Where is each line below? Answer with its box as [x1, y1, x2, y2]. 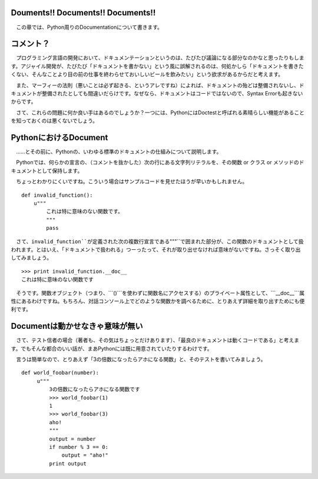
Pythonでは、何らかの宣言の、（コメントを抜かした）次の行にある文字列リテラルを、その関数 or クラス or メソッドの [15, 159, 300, 166]
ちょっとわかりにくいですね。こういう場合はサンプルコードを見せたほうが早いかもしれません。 [15, 178, 248, 185]
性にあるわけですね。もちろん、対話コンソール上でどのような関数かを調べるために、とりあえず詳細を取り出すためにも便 [11, 298, 305, 305]
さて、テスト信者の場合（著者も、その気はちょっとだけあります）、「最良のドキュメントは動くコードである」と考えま [15, 336, 300, 344]
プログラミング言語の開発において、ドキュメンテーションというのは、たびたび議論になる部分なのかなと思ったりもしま [15, 54, 304, 61]
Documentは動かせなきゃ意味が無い [11, 321, 143, 331]
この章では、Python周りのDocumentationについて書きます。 [15, 24, 163, 31]
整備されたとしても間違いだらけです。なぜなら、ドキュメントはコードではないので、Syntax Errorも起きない [41, 90, 303, 97]
